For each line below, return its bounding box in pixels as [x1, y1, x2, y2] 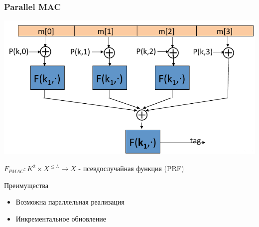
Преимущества [4, 180, 48, 190]
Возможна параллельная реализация [15, 197, 125, 207]
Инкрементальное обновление [15, 213, 106, 224]
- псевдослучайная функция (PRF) [78, 163, 184, 174]
